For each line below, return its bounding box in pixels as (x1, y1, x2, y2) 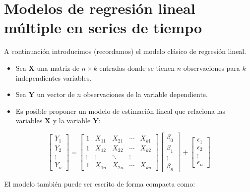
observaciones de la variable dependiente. (83, 89, 208, 99)
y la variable (53, 115, 91, 126)
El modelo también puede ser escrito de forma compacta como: (4, 179, 195, 189)
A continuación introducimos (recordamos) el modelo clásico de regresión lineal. (4, 46, 247, 56)
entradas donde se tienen (99, 62, 175, 73)
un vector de (37, 89, 75, 99)
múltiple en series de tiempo (4, 17, 202, 38)
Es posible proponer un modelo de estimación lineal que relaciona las (15, 105, 225, 116)
